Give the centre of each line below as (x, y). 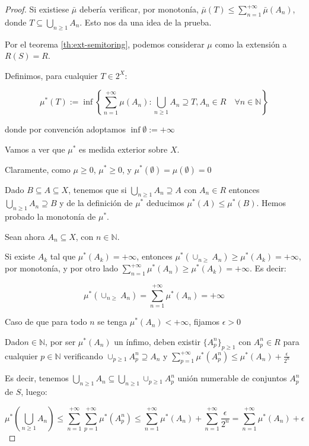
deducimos (165, 203)
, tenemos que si (98, 189)
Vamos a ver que (35, 149)
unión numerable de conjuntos (232, 378)
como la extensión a (251, 44)
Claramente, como (38, 169)
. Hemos (271, 203)
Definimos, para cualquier (51, 75)
